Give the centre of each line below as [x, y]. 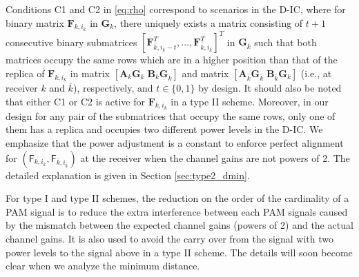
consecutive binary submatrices [71, 42]
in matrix [90, 73]
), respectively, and [113, 88]
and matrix [205, 73]
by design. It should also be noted [270, 88]
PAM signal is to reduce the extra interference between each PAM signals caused [177, 211]
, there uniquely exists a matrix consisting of [208, 22]
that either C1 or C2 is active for [76, 101]
